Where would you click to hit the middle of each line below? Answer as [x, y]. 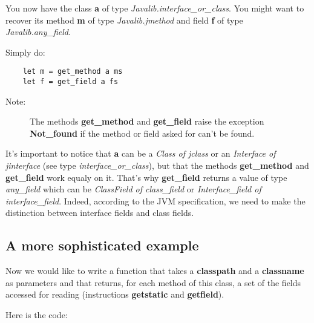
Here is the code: [37, 315]
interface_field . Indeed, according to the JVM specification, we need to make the [155, 201]
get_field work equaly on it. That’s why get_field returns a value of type [146, 177]
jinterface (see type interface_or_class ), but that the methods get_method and [157, 165]
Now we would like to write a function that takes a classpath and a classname [155, 271]
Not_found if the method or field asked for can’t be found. [142, 133]
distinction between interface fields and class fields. [100, 213]
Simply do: [25, 52]
